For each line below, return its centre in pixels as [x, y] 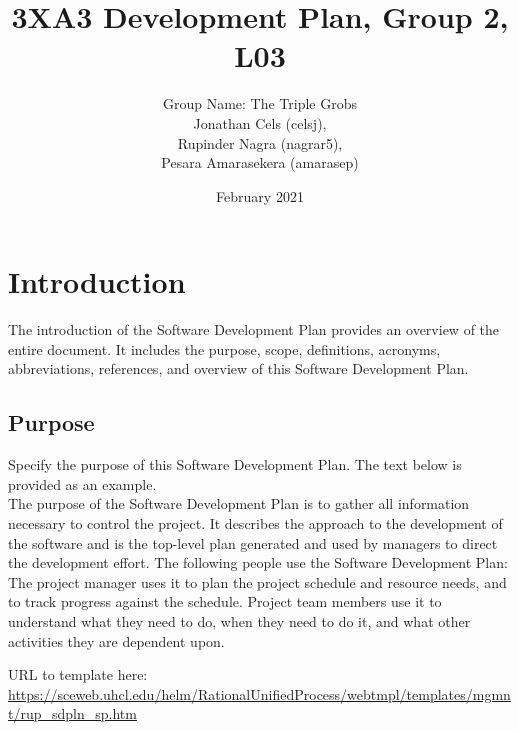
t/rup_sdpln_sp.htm [72, 713]
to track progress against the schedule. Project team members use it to [225, 601]
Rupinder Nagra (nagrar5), [260, 142]
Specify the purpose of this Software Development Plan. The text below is [235, 464]
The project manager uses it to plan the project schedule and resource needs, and [257, 581]
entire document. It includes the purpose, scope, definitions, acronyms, [224, 348]
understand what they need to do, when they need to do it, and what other [239, 620]
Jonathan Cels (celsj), [260, 122]
